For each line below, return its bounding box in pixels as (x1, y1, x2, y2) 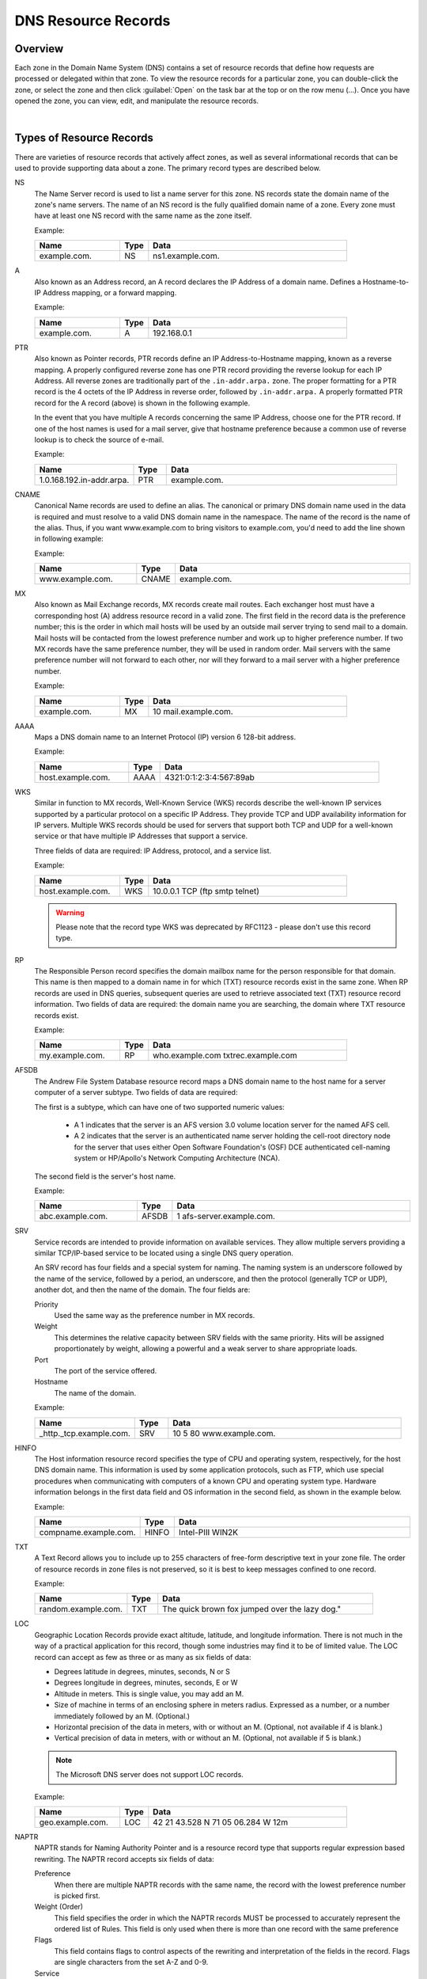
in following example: (34, 534, 104, 544)
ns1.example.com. (153, 250, 221, 261)
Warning (55, 907, 85, 917)
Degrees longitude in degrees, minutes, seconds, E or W (54, 1678, 238, 1688)
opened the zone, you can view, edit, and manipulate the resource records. (14, 96, 259, 106)
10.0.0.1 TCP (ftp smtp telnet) (153, 885, 260, 896)
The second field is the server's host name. (34, 1172, 176, 1181)
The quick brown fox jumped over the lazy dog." (162, 1604, 342, 1615)
